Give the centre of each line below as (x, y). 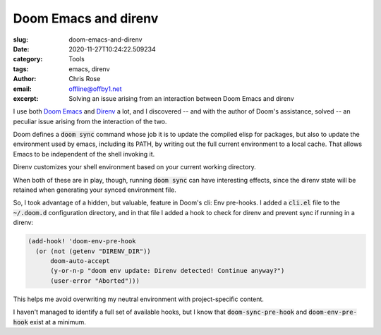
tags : (21, 69)
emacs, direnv (89, 69)
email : (22, 89)
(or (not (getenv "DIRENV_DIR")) (93, 251)
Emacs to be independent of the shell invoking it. (84, 154)
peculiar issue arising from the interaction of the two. (90, 121)
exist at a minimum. (58, 322)
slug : (20, 39)
